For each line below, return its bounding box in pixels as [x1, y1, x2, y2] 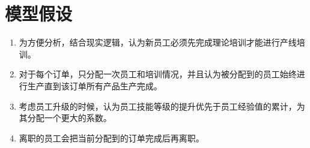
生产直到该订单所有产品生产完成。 [27, 79, 162, 92]
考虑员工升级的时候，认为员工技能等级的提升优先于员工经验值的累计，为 [19, 99, 305, 112]
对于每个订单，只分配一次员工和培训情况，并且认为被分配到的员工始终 [19, 68, 297, 80]
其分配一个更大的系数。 [19, 111, 112, 124]
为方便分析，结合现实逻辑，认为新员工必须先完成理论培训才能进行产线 [19, 36, 297, 49]
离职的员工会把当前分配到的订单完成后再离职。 [19, 131, 204, 144]
